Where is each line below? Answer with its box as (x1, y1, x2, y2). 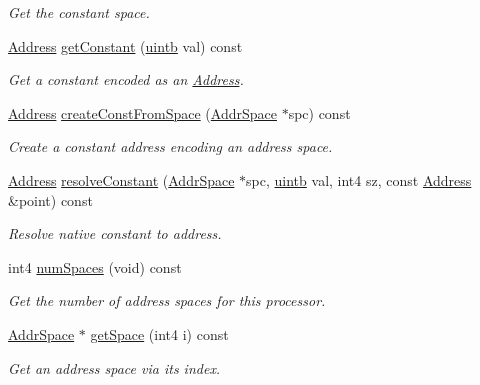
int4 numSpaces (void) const (8, 256, 182, 277)
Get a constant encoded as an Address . (8, 69, 244, 90)
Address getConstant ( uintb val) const (8, 35, 243, 56)
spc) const (288, 102, 351, 123)
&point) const (8, 189, 93, 210)
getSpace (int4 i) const (90, 323, 229, 344)
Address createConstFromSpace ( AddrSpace (8, 102, 277, 123)
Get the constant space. (8, 2, 150, 22)
